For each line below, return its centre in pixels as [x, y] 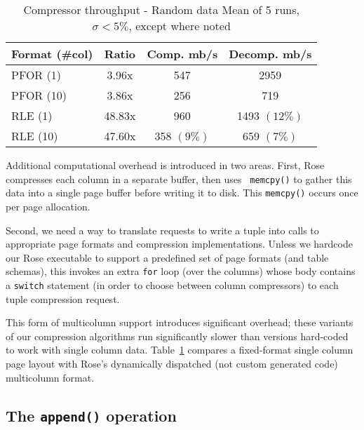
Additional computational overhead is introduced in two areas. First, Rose [165, 165]
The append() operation [91, 415]
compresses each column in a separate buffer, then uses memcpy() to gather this [179, 179]
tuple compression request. [63, 298]
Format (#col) [52, 54]
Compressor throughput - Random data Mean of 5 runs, [161, 9]
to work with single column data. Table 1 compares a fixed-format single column [180, 350]
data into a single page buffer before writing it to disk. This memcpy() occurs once [182, 193]
